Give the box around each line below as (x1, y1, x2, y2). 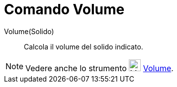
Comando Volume (4, 1, 125, 18)
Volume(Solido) (4, 27, 54, 36)
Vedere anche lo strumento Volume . (25, 63, 174, 73)
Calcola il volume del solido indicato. (24, 42, 143, 51)
